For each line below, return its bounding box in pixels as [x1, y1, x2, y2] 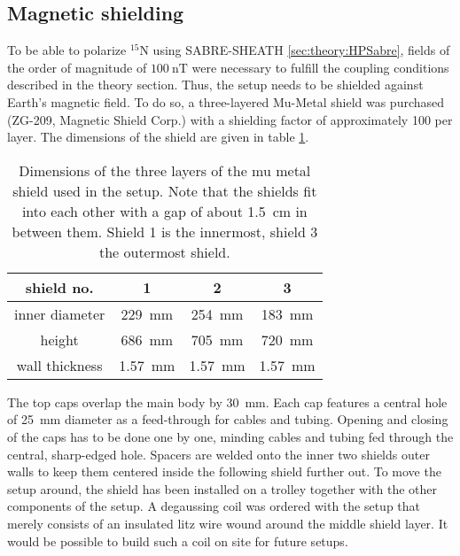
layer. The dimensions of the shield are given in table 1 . [7, 127, 309, 146]
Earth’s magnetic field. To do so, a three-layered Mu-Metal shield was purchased [7, 92, 445, 111]
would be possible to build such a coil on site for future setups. [7, 531, 348, 550]
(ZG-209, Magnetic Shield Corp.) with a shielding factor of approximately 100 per [7, 110, 453, 128]
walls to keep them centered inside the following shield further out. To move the [7, 462, 441, 481]
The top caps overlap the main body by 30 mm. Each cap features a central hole [7, 392, 448, 411]
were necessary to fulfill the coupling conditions [191, 58, 449, 76]
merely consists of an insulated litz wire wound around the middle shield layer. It [7, 514, 448, 532]
